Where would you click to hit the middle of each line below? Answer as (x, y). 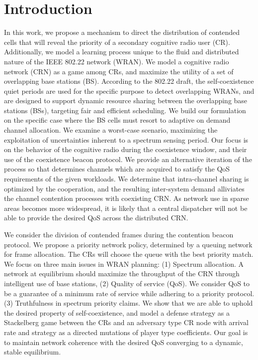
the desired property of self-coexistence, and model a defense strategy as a (117, 312)
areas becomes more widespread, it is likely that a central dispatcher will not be (126, 208)
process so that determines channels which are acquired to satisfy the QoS (117, 169)
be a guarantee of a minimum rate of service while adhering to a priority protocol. (129, 293)
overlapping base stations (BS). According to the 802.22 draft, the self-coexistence (129, 81)
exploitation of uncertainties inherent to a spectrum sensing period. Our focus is (126, 139)
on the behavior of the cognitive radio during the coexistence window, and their (126, 149)
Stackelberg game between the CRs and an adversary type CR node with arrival (126, 322)
